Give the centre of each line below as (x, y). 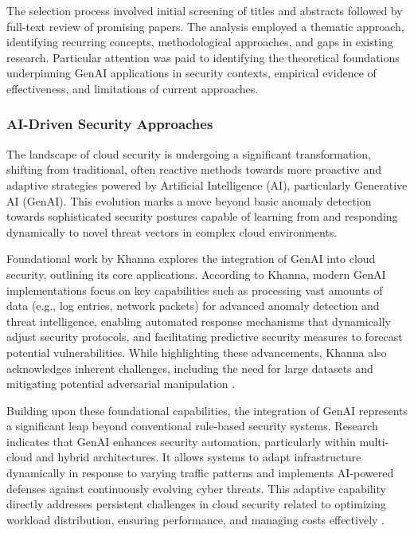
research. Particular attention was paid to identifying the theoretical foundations (203, 57)
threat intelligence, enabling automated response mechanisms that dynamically (199, 321)
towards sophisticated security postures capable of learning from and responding (202, 216)
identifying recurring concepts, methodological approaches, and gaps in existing (200, 42)
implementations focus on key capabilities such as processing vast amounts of (195, 290)
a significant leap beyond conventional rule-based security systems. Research (192, 426)
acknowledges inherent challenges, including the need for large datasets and (190, 368)
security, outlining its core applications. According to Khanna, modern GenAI (196, 274)
